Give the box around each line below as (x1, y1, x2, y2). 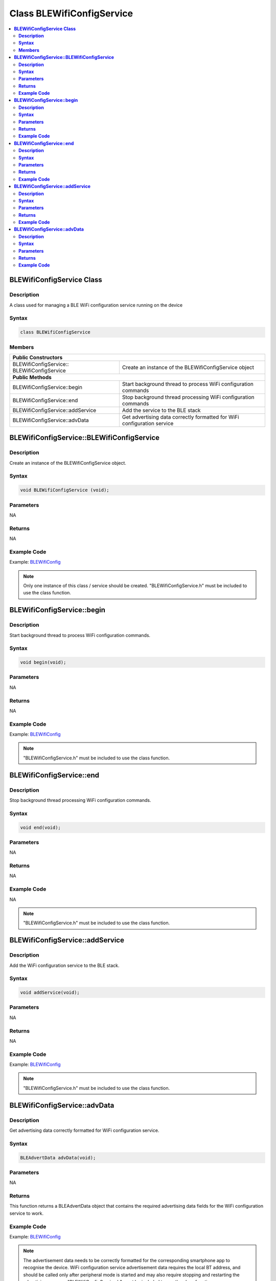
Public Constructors (12, 354, 63, 361)
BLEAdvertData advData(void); (20, 1154, 96, 1161)
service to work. (9, 1210, 43, 1216)
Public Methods (12, 374, 52, 381)
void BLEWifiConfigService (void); (20, 487, 109, 493)
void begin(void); (20, 659, 66, 666)
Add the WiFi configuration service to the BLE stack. (9, 962, 120, 968)
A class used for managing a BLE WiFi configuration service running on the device (9, 302, 183, 308)
